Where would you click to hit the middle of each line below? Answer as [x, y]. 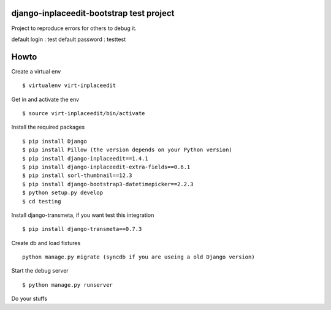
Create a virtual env [36, 71]
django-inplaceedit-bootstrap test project [93, 13]
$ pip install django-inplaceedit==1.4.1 [85, 158]
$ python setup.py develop [63, 193]
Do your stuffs [29, 299]
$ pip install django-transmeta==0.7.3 [82, 229]
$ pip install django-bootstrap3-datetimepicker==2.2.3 [108, 184]
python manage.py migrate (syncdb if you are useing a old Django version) [139, 257]
